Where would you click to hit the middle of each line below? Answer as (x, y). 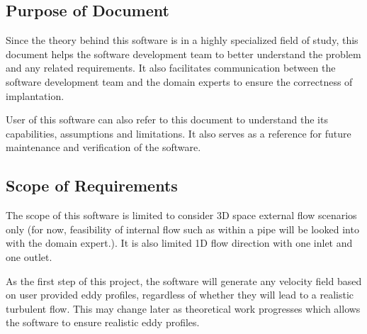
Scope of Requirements (92, 185)
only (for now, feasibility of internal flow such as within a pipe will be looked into (182, 229)
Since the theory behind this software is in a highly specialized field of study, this (182, 40)
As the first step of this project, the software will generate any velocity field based (184, 280)
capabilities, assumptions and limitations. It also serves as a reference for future (179, 133)
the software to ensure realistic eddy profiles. (103, 322)
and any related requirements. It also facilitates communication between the (171, 68)
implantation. (35, 95)
